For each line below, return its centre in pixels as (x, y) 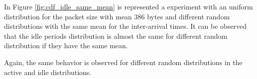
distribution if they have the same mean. (66, 45)
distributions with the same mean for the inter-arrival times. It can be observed (126, 26)
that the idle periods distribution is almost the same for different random (116, 36)
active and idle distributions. (48, 72)
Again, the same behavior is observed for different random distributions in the (123, 62)
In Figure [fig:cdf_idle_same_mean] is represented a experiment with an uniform (128, 6)
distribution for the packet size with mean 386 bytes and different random (117, 16)
